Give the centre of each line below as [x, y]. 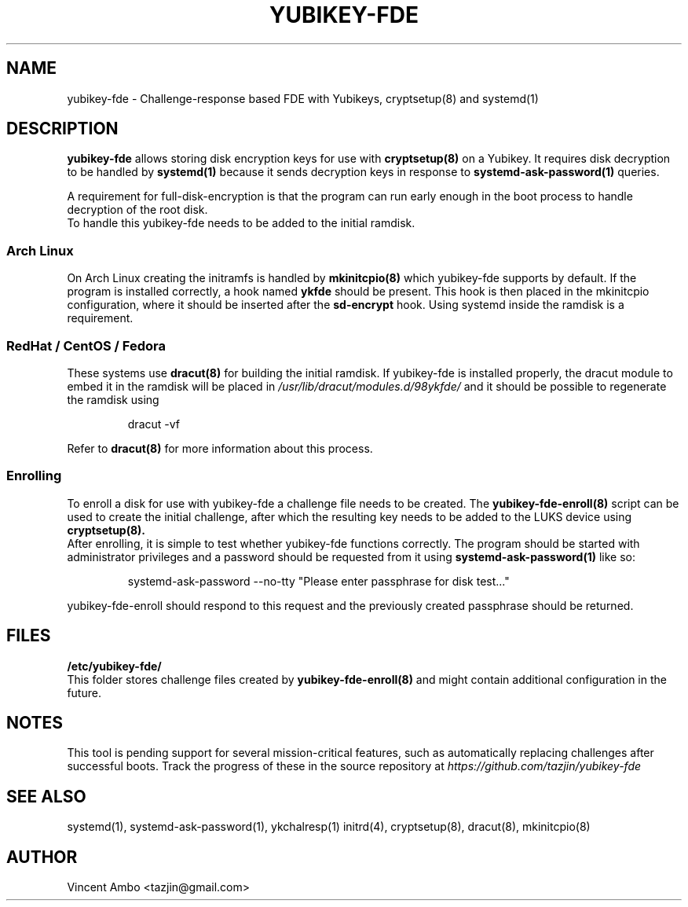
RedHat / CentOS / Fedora [86, 345]
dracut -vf [154, 424]
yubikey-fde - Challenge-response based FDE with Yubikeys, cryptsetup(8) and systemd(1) [303, 98]
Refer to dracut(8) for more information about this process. [220, 448]
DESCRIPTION [62, 129]
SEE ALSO [46, 796]
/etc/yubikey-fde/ [114, 666]
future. [84, 692]
